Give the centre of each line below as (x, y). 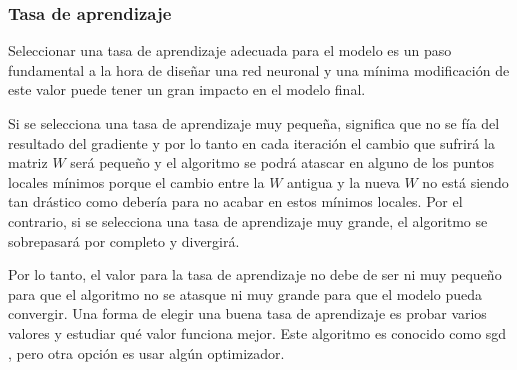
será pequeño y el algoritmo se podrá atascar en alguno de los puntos (282, 162)
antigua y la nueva (343, 181)
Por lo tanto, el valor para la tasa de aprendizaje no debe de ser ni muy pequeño (255, 274)
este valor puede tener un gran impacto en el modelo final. (187, 89)
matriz (28, 162)
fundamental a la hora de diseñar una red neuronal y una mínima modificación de (259, 69)
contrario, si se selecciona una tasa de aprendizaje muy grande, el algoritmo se (248, 220)
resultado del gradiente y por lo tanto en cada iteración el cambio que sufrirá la (251, 142)
